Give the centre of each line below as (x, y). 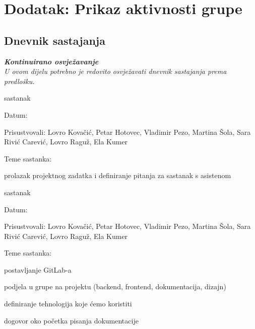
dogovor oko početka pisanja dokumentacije (71, 320)
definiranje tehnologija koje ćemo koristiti (68, 304)
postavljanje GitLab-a (38, 269)
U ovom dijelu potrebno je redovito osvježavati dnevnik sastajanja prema (115, 71)
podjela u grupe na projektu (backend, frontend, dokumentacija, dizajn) (115, 286)
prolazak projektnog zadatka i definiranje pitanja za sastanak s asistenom (118, 175)
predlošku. (19, 81)
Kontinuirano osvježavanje (51, 61)
